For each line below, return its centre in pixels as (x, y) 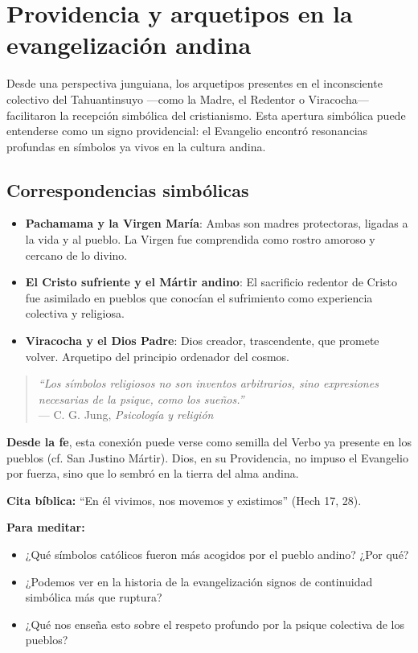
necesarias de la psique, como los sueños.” (141, 398)
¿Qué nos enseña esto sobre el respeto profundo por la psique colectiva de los (215, 624)
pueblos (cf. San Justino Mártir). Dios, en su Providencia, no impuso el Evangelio (207, 457)
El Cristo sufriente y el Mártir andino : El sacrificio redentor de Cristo (211, 282)
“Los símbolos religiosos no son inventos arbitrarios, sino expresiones (208, 383)
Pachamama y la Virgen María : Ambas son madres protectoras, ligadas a (217, 223)
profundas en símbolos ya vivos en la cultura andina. (136, 146)
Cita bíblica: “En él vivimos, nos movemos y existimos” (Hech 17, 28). (184, 500)
